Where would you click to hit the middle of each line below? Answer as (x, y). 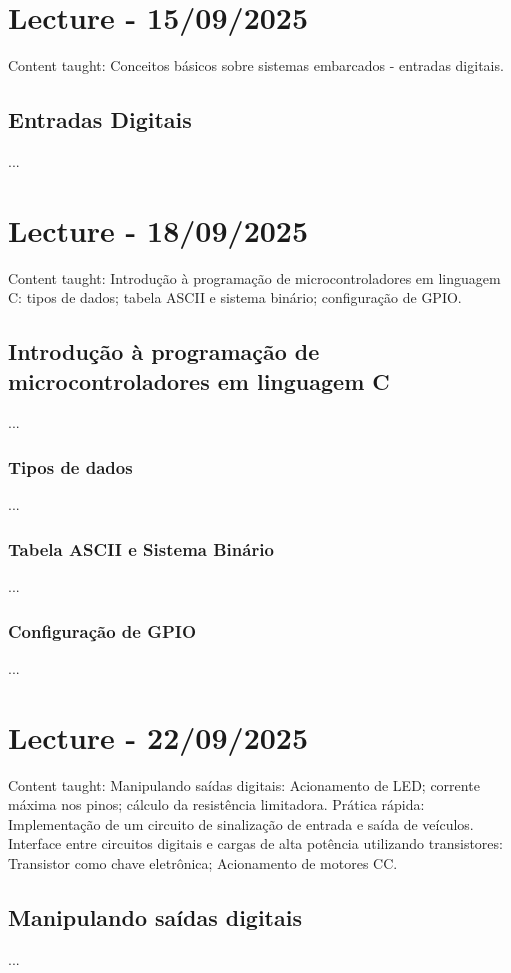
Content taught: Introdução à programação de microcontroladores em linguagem (254, 277)
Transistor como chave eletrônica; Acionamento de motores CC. (203, 862)
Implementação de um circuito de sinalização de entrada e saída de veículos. (241, 823)
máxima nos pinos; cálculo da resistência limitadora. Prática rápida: (216, 804)
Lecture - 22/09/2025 (158, 736)
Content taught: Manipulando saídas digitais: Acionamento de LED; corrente (244, 784)
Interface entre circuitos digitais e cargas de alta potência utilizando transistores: (255, 843)
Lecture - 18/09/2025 (158, 229)
